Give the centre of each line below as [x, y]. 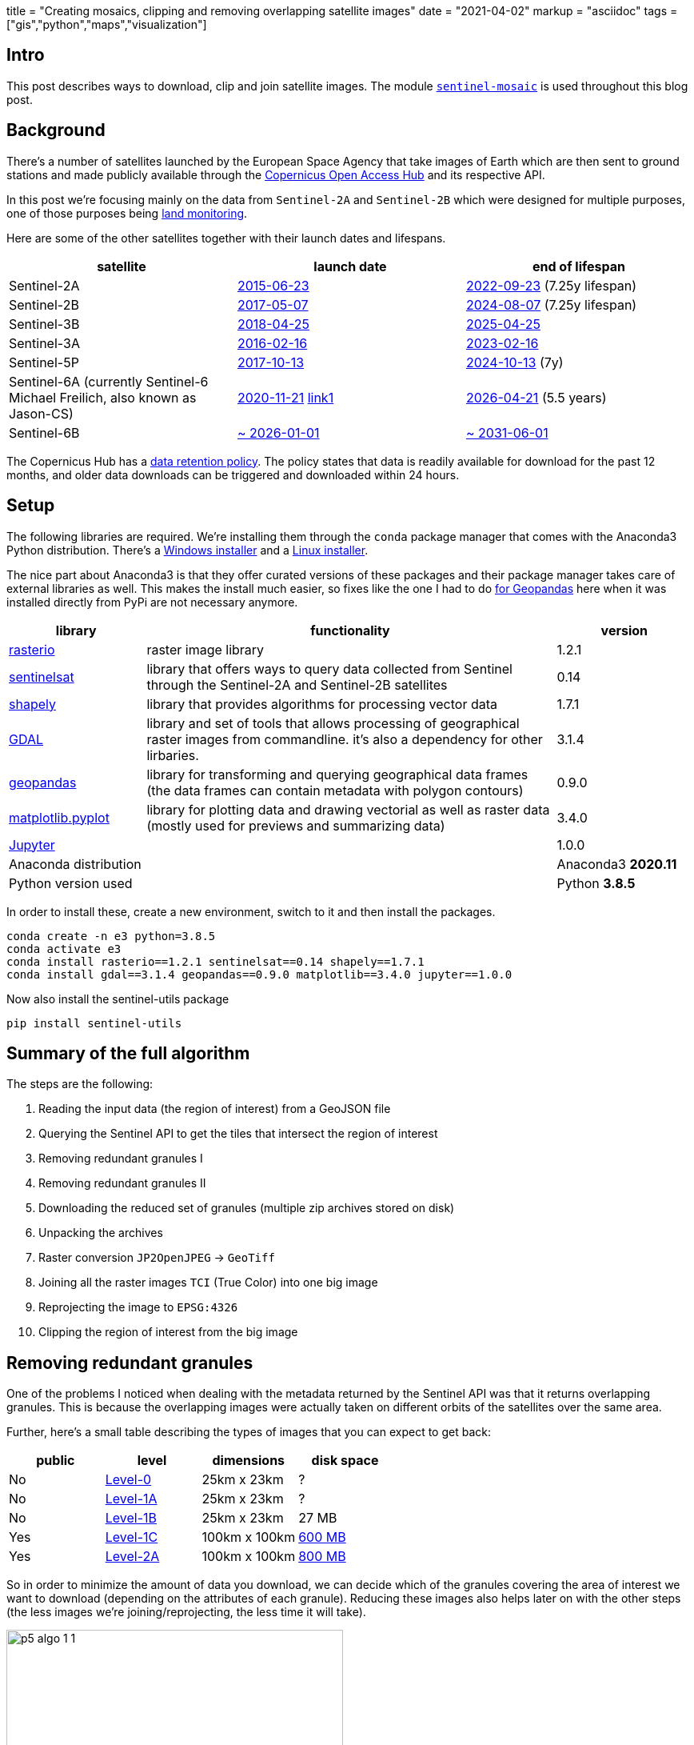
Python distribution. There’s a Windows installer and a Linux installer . [187, 550]
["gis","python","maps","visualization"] [107, 24]
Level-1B [131, 1518]
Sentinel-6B [44, 432]
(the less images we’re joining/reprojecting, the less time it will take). [186, 1612]
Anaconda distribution [75, 864]
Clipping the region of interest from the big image [168, 1332]
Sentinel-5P [44, 362]
